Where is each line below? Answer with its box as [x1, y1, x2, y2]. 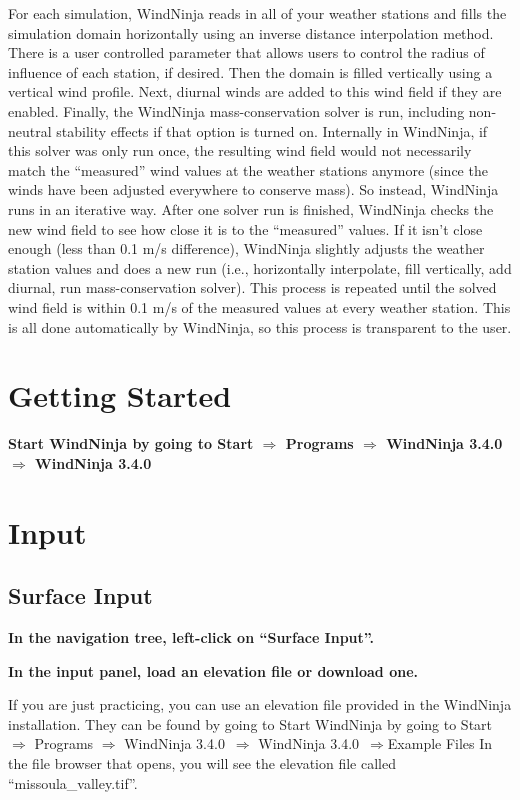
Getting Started [8, 375, 232, 416]
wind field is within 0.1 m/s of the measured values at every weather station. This [8, 296, 511, 317]
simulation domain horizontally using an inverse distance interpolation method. [8, 22, 494, 43]
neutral [8, 120, 52, 141]
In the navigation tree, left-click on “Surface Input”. [8, 626, 375, 647]
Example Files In [387, 733, 493, 754]
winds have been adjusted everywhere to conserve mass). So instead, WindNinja [8, 179, 499, 200]
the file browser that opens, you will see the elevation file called [8, 752, 396, 773]
